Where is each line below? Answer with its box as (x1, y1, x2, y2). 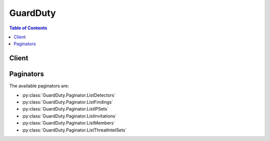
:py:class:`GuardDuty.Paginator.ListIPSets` (21, 106, 109, 112)
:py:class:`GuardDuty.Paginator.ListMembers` (21, 120, 115, 126)
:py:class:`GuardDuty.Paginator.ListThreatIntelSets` (21, 127, 127, 133)
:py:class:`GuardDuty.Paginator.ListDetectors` (21, 92, 116, 98)
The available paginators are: (9, 83, 69, 89)
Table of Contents (9, 25, 47, 31)
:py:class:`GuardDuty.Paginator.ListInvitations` (21, 113, 117, 119)
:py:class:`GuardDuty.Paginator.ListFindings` (21, 99, 113, 105)
